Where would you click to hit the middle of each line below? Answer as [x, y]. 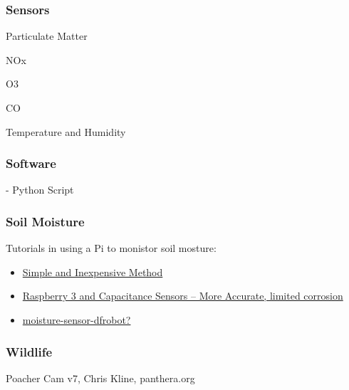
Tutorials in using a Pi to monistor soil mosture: [111, 248]
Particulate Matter [47, 36]
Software [31, 163]
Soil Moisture [45, 221]
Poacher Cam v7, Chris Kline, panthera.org [100, 378]
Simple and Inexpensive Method [93, 272]
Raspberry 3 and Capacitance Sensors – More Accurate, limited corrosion [183, 296]
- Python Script [40, 190]
